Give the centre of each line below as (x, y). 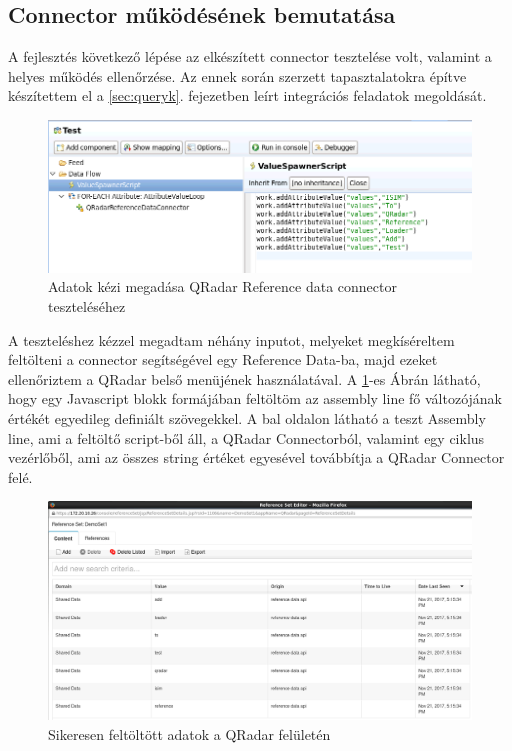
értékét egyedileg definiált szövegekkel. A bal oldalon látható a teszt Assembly (247, 418)
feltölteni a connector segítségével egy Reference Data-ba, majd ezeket (223, 359)
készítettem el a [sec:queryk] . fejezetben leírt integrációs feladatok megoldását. (247, 95)
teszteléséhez (87, 306)
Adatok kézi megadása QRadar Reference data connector (222, 286)
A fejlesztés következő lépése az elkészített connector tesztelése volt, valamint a (250, 56)
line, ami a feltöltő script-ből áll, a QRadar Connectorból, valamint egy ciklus (246, 437)
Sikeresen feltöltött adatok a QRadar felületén (189, 734)
